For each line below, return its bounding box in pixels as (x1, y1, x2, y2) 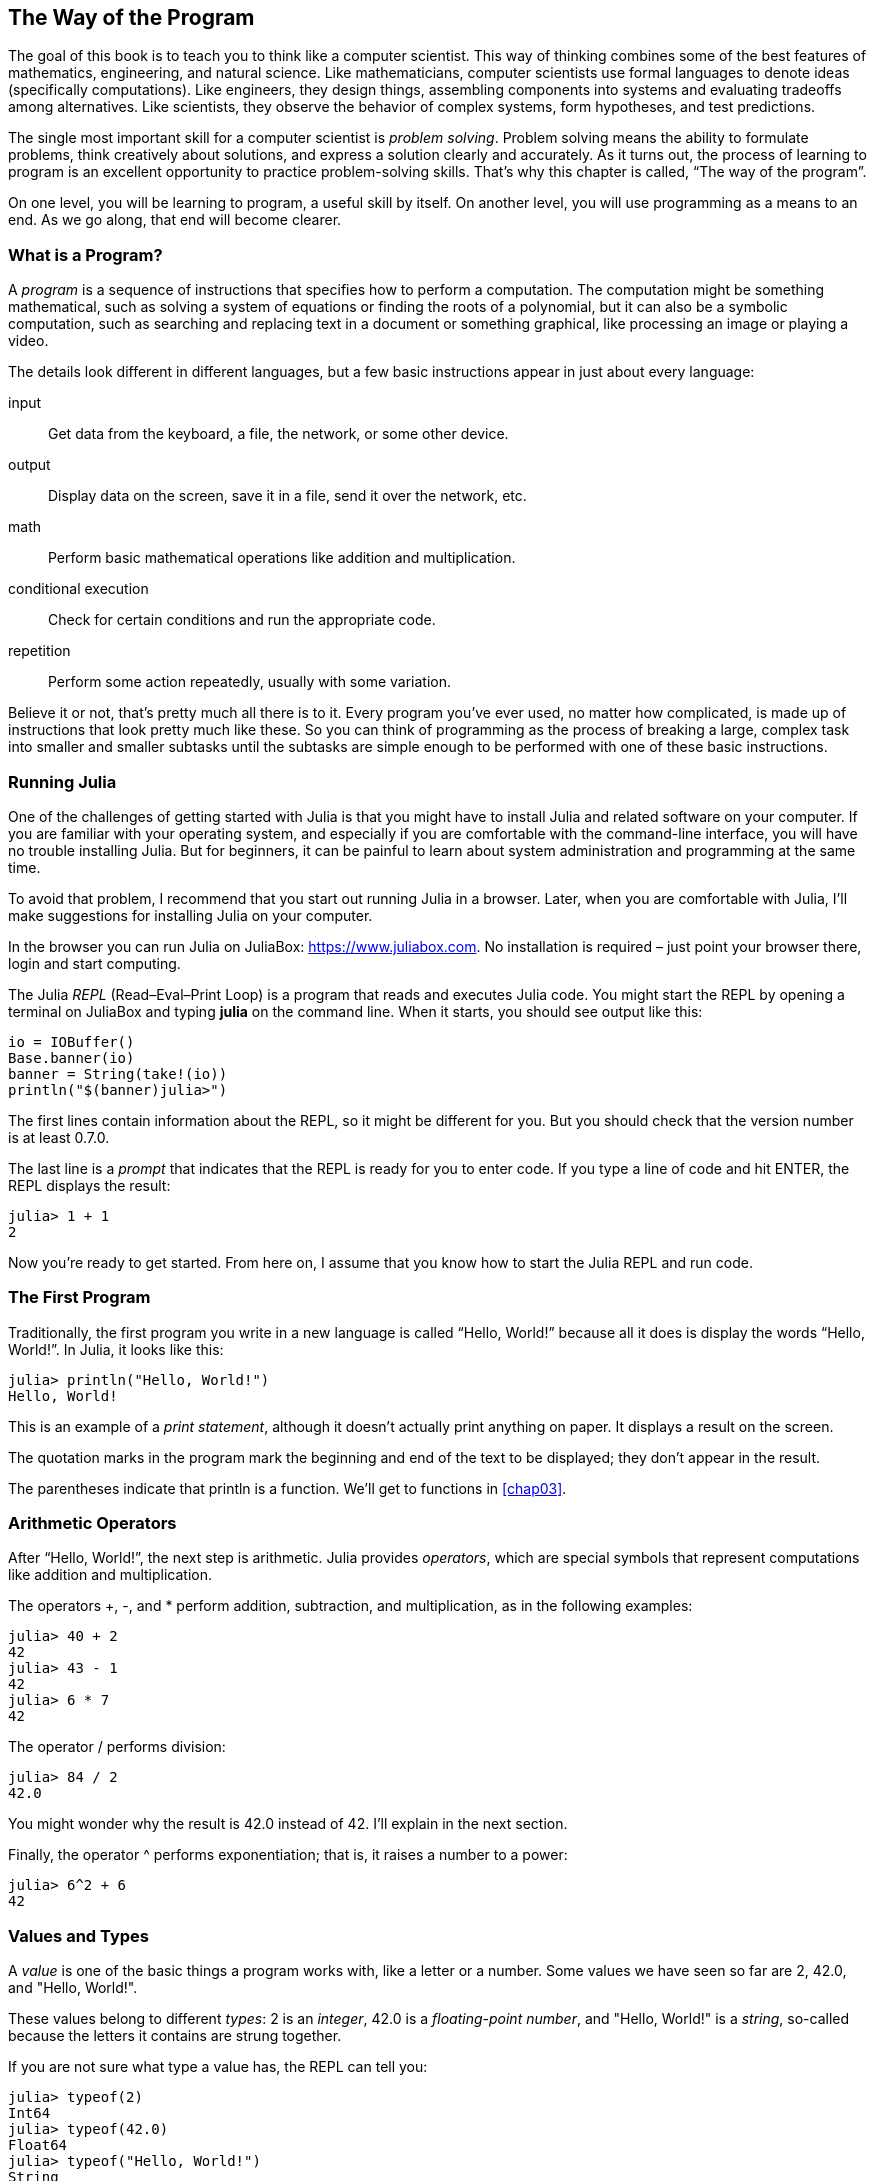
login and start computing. (8, 954, 181, 972)
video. (8, 332, 49, 350)
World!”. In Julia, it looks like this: (8, 1340, 224, 1358)
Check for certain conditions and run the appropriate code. (48, 611, 436, 629)
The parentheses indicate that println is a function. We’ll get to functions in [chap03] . (8, 1479, 567, 1497)
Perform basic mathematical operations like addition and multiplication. (48, 549, 516, 567)
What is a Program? (8, 244, 163, 265)
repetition (8, 642, 71, 660)
